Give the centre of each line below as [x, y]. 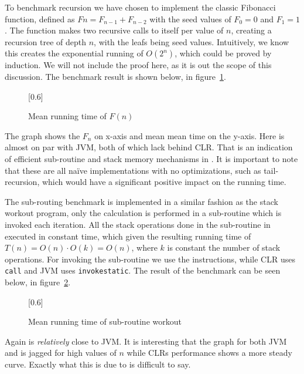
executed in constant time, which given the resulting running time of [128, 236]
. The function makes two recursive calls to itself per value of [114, 30]
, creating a [251, 30]
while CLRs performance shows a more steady [209, 353]
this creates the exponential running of [74, 53]
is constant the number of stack [224, 247]
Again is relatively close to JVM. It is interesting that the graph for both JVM [146, 341]
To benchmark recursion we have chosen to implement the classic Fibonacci [140, 7]
